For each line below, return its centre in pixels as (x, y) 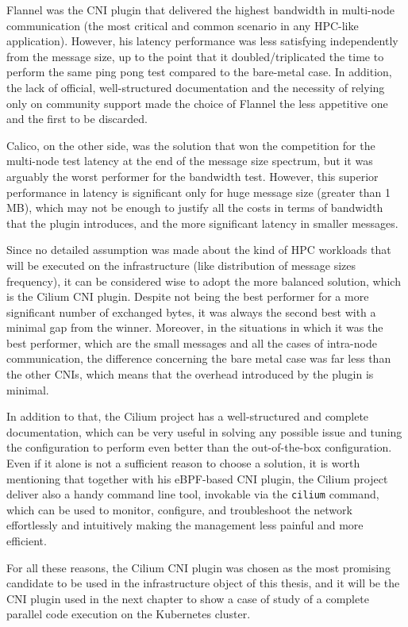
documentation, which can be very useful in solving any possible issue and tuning (204, 431)
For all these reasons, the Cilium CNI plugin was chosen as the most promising (198, 567)
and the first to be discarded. (77, 119)
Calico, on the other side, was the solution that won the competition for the (191, 145)
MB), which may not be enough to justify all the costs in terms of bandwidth (195, 208)
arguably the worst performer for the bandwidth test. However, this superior (192, 176)
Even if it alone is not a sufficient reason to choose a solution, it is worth (183, 463)
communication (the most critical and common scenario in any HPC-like (183, 25)
